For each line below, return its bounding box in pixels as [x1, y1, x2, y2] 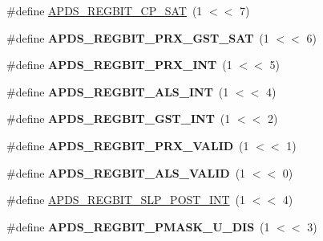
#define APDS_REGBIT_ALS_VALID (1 [6, 164, 246, 181]
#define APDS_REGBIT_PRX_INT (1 [6, 56, 232, 73]
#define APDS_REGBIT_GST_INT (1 [6, 110, 231, 127]
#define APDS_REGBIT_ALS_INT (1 [6, 83, 229, 100]
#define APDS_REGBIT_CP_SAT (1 [6, 2, 203, 18]
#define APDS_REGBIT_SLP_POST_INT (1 [6, 191, 246, 208]
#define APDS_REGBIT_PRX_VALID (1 [6, 137, 249, 153]
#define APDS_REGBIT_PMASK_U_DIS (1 [6, 218, 270, 235]
